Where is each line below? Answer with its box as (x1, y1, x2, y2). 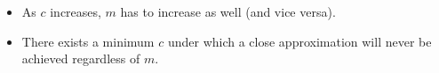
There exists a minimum (21, 32, 155, 50)
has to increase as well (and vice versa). (120, 3, 336, 20)
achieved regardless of (21, 49, 140, 68)
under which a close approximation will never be (167, 32, 432, 50)
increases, (50, 3, 101, 20)
